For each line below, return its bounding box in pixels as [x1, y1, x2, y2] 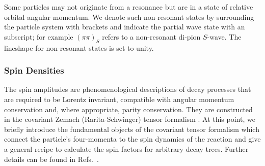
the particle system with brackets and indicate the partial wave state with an [4, 21, 245, 32]
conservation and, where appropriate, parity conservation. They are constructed [4, 104, 253, 114]
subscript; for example [4, 31, 73, 42]
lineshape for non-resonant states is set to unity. [4, 42, 154, 53]
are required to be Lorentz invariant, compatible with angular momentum [4, 93, 234, 104]
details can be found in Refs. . [4, 153, 99, 164]
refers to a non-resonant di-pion [102, 31, 201, 42]
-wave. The [207, 31, 242, 42]
